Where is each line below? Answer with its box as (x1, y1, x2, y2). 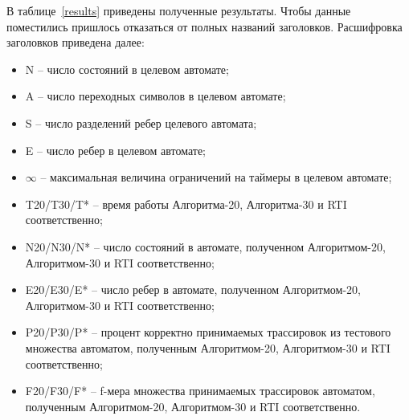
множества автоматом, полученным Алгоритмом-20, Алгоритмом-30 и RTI (25, 339, 391, 356)
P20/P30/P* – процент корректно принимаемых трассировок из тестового (25, 324, 391, 340)
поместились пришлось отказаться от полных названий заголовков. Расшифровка (6, 18, 403, 35)
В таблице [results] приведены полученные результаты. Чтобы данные (6, 2, 351, 18)
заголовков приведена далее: (6, 34, 145, 51)
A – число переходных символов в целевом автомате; (25, 88, 286, 104)
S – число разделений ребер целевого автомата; (25, 114, 257, 131)
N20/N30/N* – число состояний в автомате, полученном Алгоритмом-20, (25, 238, 386, 255)
